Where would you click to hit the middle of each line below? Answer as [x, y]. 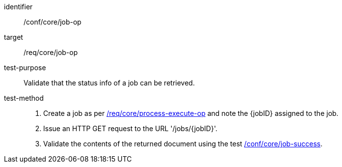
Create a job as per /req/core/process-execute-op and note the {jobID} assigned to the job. [191, 113]
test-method [24, 98]
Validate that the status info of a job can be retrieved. [109, 83]
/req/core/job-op [51, 52]
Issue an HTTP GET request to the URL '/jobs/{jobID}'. [130, 128]
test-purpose [25, 68]
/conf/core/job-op [53, 22]
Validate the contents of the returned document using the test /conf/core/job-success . [183, 144]
